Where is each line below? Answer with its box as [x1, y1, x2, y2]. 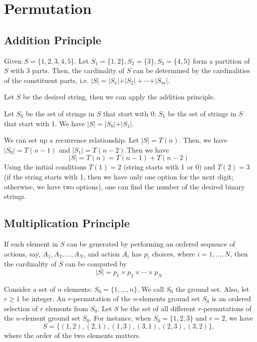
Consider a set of [4, 283, 56, 294]
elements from [45, 303, 88, 313]
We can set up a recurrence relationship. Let [4, 135, 139, 145]
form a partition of [193, 55, 250, 66]
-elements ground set [137, 293, 200, 304]
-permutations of [201, 303, 252, 313]
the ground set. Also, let [175, 283, 250, 294]
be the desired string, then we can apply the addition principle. [23, 91, 215, 102]
